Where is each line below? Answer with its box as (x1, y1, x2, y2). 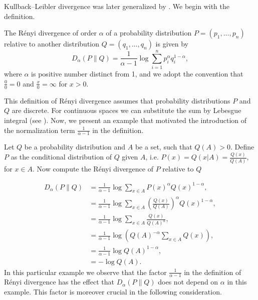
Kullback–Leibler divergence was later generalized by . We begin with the (4, 1, 229, 11)
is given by (155, 38, 188, 49)
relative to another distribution (4, 38, 100, 49)
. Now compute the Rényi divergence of (33, 163, 153, 173)
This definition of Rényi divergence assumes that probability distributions (4, 95, 230, 105)
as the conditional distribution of (11, 151, 112, 162)
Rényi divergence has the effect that (4, 276, 114, 287)
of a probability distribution (106, 27, 192, 38)
